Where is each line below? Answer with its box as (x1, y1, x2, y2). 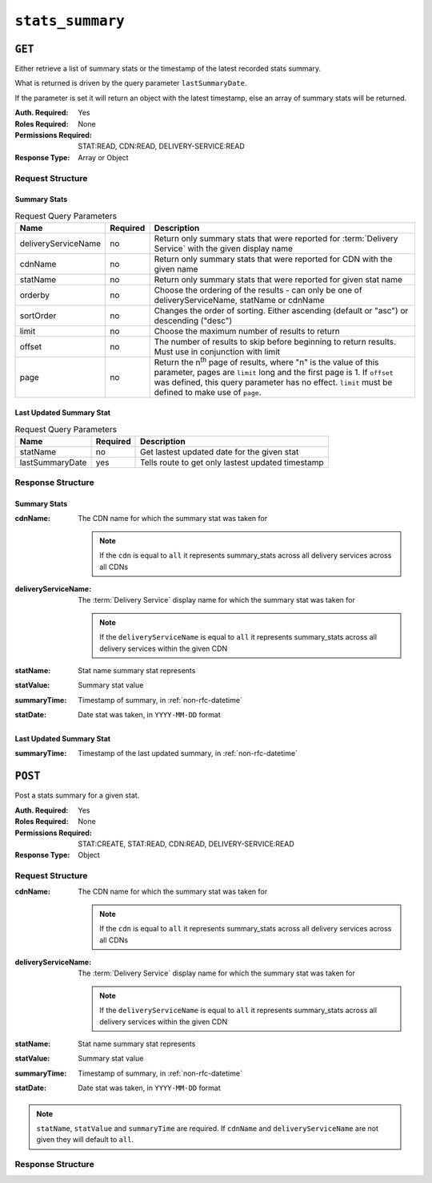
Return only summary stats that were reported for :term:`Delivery (154, 233, 398, 244)
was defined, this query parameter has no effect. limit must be (154, 377, 393, 388)
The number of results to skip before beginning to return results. (154, 337, 396, 348)
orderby (19, 289, 50, 301)
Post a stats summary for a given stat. (14, 790, 140, 801)
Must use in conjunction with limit (154, 346, 280, 357)
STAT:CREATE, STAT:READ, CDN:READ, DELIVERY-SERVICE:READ (78, 838, 295, 849)
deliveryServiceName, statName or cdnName (154, 295, 325, 306)
